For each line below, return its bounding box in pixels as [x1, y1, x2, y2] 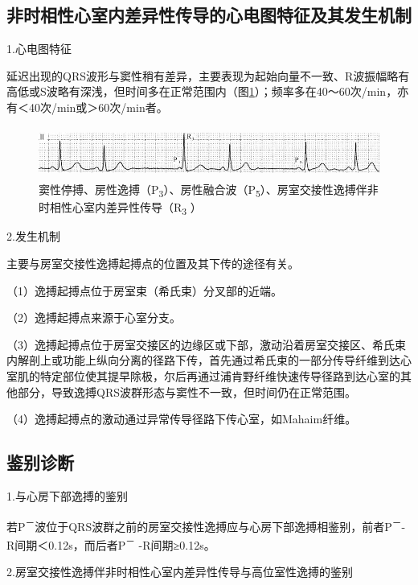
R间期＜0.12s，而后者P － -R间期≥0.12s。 [6, 534, 215, 553]
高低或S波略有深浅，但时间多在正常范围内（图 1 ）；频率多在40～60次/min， [6, 83, 398, 100]
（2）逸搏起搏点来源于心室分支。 [6, 309, 181, 326]
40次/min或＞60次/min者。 [28, 98, 168, 115]
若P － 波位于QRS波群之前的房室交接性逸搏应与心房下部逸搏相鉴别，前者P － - [6, 515, 406, 534]
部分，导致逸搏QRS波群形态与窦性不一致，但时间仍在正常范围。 [17, 383, 356, 400]
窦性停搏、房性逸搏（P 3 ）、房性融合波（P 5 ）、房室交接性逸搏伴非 [39, 181, 379, 200]
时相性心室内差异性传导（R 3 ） [39, 199, 202, 218]
